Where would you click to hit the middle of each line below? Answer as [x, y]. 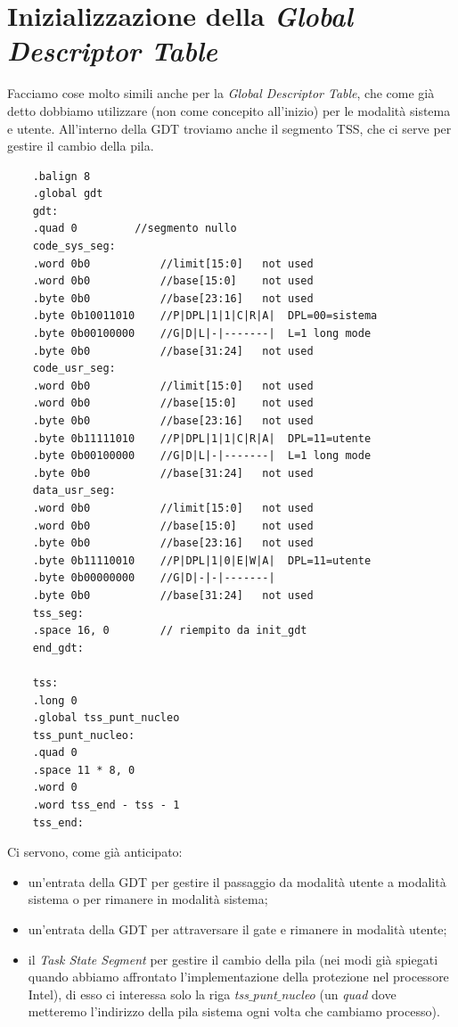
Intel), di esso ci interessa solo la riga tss [138, 994]
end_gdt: [58, 648]
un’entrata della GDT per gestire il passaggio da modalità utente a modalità [237, 881]
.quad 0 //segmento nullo [135, 229]
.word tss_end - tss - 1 [106, 805]
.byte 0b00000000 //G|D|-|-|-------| [154, 578]
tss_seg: [58, 613]
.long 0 [55, 700]
